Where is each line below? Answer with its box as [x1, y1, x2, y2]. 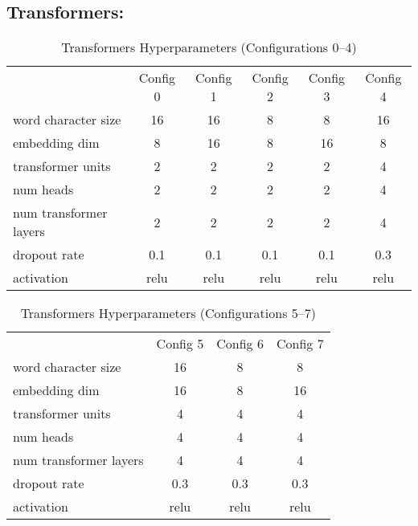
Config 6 [216, 334, 264, 353]
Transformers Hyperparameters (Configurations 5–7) [20, 304, 316, 323]
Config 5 [156, 334, 204, 353]
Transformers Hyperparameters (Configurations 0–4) [61, 38, 357, 57]
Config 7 [276, 334, 324, 353]
